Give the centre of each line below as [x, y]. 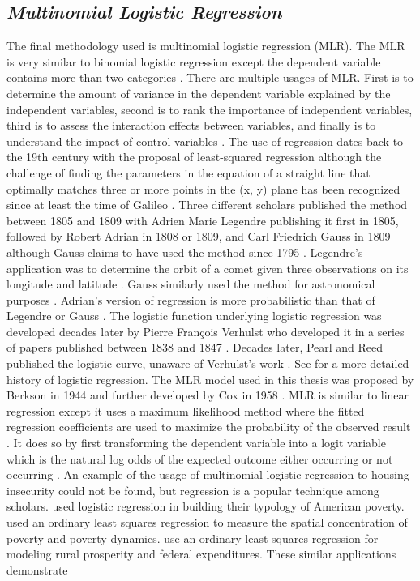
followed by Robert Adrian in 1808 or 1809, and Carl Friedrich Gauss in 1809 [199, 236]
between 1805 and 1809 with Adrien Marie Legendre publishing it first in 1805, [203, 220]
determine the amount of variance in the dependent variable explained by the [199, 93]
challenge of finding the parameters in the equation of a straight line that [189, 172]
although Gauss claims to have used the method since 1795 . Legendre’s [185, 252]
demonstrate [37, 569]
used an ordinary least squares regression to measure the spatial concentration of [207, 522]
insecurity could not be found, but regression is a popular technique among [193, 490]
